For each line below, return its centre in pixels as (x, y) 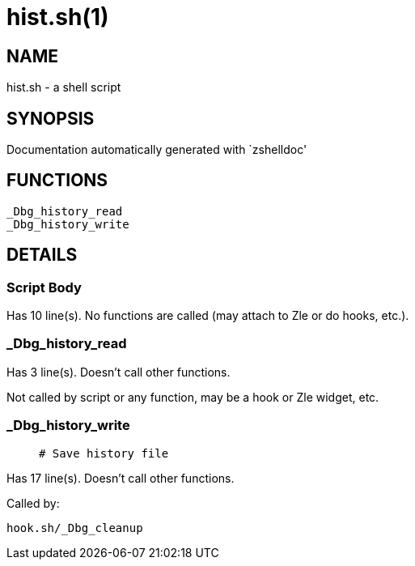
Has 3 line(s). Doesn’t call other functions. (119, 372)
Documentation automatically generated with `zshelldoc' (157, 150)
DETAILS (42, 255)
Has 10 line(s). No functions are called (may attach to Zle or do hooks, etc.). (208, 316)
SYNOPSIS (51, 118)
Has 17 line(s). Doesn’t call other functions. (121, 478)
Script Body (44, 287)
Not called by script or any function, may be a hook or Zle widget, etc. (193, 397)
